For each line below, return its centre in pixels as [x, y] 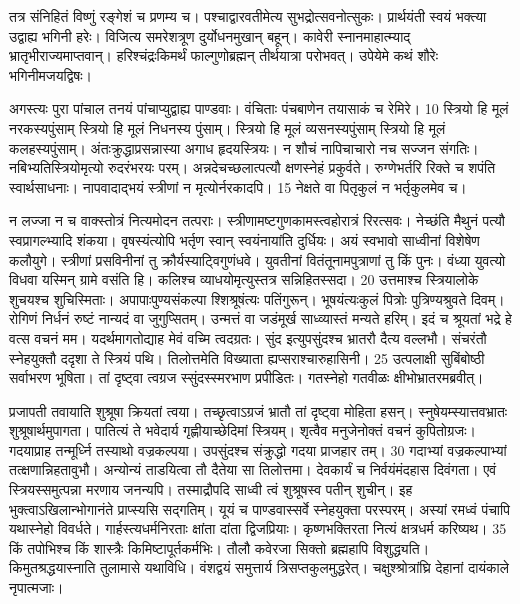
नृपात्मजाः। [36, 587]
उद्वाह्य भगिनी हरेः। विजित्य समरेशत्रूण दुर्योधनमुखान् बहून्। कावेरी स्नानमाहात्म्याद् [210, 35]
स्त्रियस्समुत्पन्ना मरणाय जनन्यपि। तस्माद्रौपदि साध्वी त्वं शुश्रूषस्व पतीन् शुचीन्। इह [211, 489]
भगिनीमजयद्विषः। [50, 74]
